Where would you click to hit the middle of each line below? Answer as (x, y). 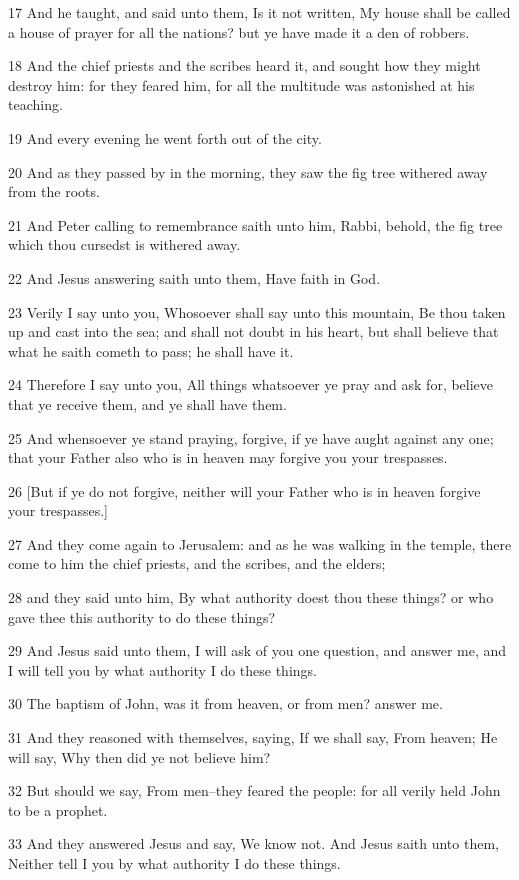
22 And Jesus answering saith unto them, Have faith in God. (194, 277)
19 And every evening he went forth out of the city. (165, 137)
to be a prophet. (58, 809)
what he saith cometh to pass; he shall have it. (151, 350)
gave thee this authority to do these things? (142, 616)
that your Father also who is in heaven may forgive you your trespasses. (228, 457)
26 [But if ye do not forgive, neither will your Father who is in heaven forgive (244, 490)
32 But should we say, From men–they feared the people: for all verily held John (254, 790)
